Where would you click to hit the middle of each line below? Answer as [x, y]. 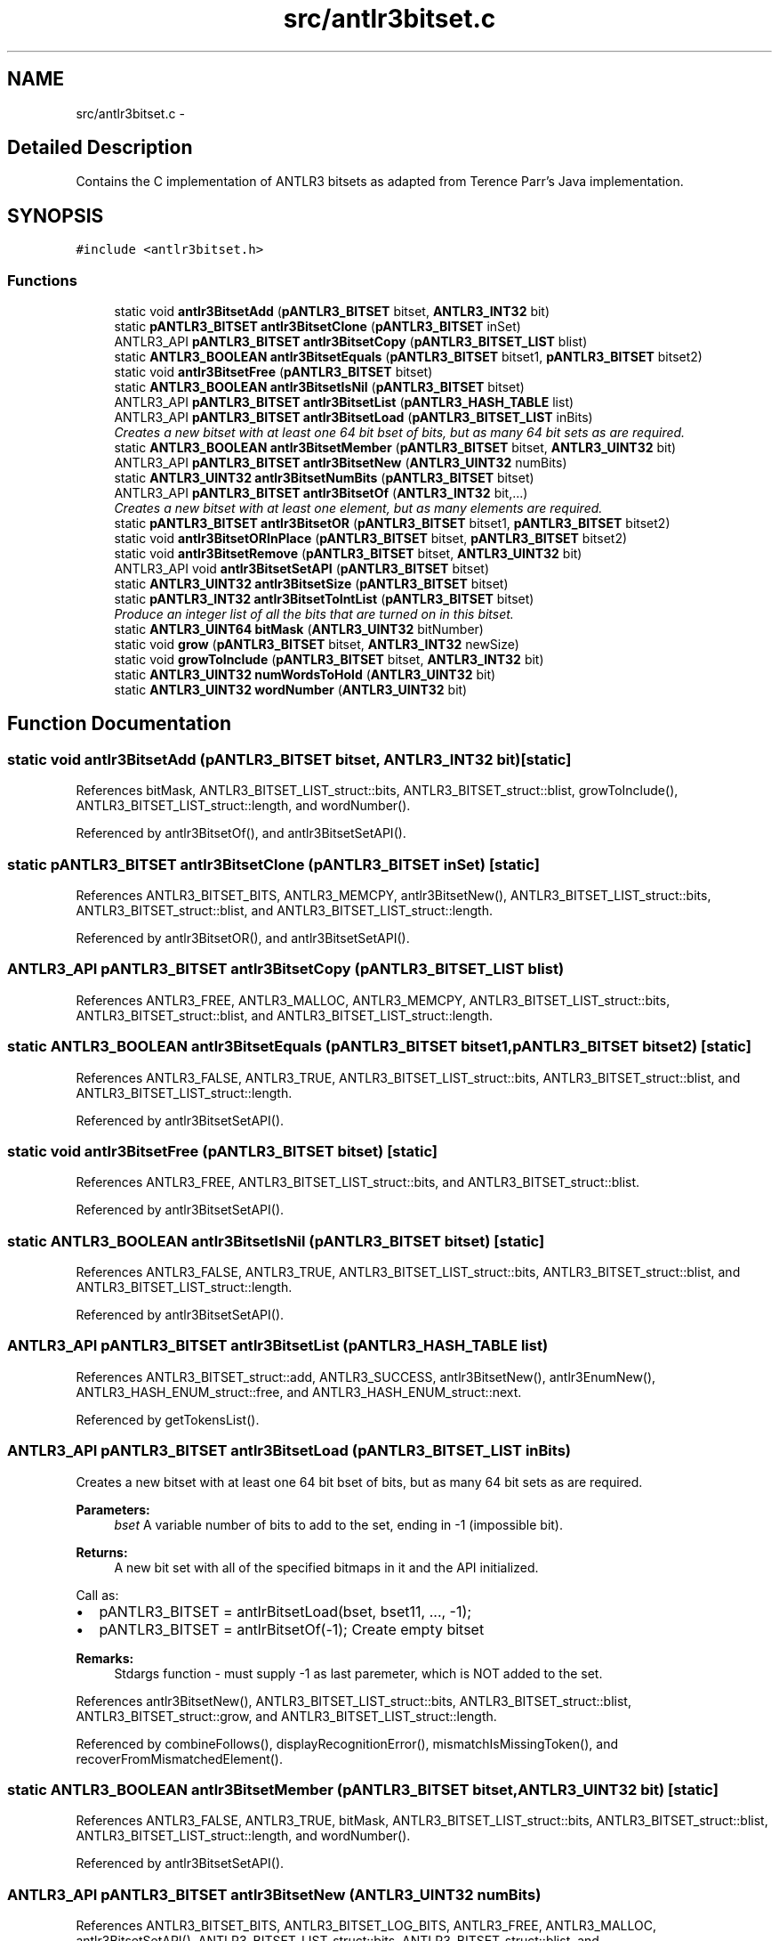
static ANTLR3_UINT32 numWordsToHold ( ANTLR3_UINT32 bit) [305, 675]
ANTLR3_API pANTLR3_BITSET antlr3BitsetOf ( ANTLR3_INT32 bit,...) [321, 493]
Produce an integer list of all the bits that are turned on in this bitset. [314, 614]
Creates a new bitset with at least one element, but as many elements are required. [358, 508]
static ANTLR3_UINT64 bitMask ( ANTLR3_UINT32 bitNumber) [299, 629]
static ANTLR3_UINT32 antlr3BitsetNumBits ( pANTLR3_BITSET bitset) [324, 478]
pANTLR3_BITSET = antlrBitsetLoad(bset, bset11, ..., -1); [285, 1611]
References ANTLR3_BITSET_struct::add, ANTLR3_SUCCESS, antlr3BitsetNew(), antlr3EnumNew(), [366, 1377]
